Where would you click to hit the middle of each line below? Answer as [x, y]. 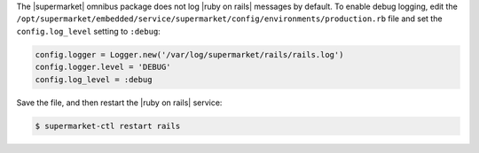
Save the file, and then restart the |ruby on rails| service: [119, 103]
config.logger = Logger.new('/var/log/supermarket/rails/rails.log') [189, 54]
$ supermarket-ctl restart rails [108, 126]
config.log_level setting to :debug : [89, 31]
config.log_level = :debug [94, 79]
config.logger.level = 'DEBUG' [103, 67]
